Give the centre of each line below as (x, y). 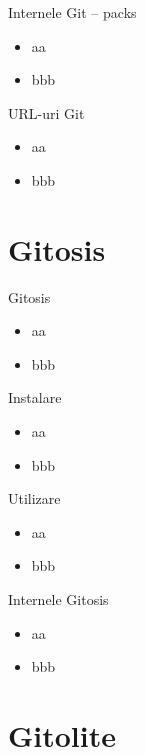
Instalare (35, 397)
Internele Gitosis (58, 599)
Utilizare (34, 498)
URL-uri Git (46, 112)
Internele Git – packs (72, 12)
